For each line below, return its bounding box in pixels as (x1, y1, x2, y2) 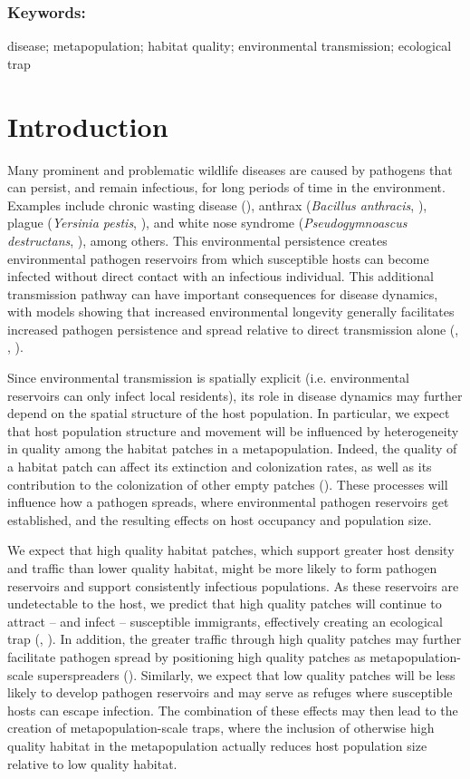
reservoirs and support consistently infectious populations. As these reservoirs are (7, 576, 459, 595)
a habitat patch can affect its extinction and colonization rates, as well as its (7, 457, 432, 476)
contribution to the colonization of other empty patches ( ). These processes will (7, 474, 448, 493)
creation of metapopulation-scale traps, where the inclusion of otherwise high (7, 718, 435, 737)
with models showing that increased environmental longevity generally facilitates (7, 302, 455, 321)
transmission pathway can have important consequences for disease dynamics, (7, 284, 438, 303)
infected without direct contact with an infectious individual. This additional (7, 267, 434, 286)
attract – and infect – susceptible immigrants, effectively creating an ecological (7, 611, 443, 630)
